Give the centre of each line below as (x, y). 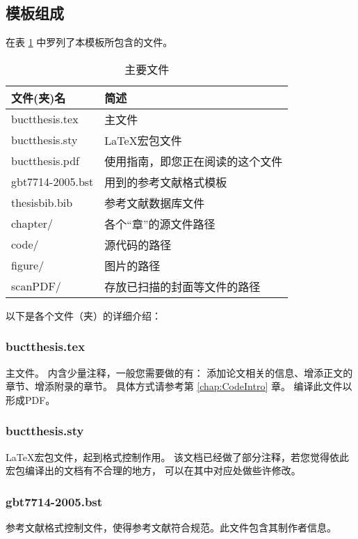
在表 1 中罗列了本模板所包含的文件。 (89, 42)
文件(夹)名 (39, 97)
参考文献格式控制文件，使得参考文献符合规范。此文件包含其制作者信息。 (171, 528)
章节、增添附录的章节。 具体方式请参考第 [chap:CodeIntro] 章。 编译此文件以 (179, 386)
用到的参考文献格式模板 (166, 182)
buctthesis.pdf (45, 161)
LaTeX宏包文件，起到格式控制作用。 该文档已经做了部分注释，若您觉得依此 (178, 456)
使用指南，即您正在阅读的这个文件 (194, 161)
